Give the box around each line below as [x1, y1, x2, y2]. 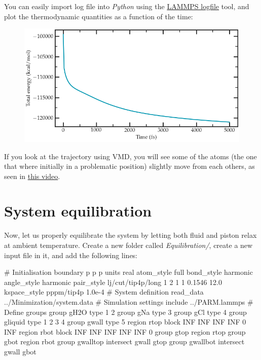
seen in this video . [4, 170, 60, 181]
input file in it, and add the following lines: [4, 249, 138, 260]
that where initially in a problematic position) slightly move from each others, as [4, 161, 255, 171]
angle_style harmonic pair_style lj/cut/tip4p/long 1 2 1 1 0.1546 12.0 [4, 276, 222, 287]
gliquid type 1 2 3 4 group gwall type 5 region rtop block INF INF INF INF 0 [4, 316, 246, 327]
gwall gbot [4, 346, 36, 356]
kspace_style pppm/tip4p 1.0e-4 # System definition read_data [4, 286, 204, 297]
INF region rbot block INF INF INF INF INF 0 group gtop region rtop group [4, 326, 246, 337]
